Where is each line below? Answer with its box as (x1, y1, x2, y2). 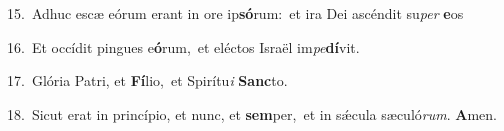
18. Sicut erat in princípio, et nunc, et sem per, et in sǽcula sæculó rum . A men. (7, 103, 497, 124)
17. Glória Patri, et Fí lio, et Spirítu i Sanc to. (7, 70, 288, 91)
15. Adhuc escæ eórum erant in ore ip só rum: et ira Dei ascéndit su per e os (7, 3, 464, 23)
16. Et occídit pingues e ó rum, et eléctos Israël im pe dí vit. (7, 36, 360, 57)
